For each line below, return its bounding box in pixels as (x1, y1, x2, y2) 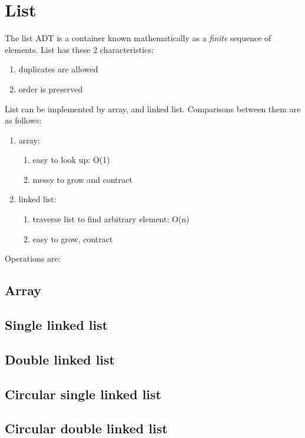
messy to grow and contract (32, 173, 132, 185)
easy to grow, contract (32, 232, 113, 245)
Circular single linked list (5, 384, 161, 403)
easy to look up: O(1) (32, 153, 110, 166)
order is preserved (18, 82, 83, 95)
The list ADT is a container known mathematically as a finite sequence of (5, 32, 271, 44)
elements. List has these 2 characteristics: (5, 43, 154, 55)
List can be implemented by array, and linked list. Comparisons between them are (5, 102, 301, 115)
